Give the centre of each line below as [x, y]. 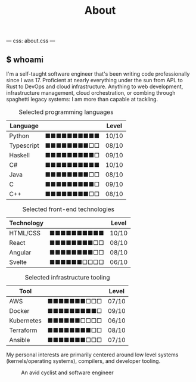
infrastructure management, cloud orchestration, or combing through [91, 93]
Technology [26, 223]
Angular [20, 252]
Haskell [19, 155]
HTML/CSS [25, 233]
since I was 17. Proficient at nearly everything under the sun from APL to [94, 80]
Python [19, 136]
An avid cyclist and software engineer [67, 372]
